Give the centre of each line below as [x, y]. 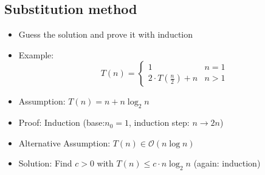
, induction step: [159, 122]
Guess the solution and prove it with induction [106, 34]
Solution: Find [45, 163]
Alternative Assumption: [64, 142]
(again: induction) [227, 163]
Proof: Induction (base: [62, 122]
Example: [36, 54]
